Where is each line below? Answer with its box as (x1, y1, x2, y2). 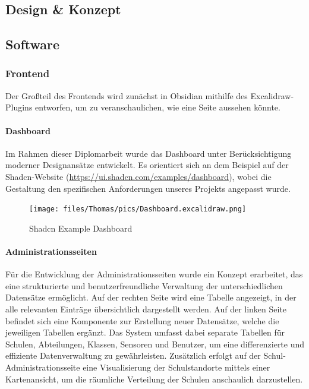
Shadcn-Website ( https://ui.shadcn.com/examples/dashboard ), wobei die (5, 170, 272, 182)
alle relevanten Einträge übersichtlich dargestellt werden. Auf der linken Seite (5, 302, 287, 315)
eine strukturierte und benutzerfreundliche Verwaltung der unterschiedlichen (5, 279, 283, 292)
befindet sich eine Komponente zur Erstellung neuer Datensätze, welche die (5, 314, 279, 327)
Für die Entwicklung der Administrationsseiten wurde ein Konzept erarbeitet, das (5, 268, 303, 280)
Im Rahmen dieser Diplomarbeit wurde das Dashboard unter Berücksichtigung (5, 147, 292, 159)
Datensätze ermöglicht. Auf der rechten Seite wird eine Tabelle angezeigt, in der (5, 291, 297, 303)
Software (5, 35, 60, 53)
